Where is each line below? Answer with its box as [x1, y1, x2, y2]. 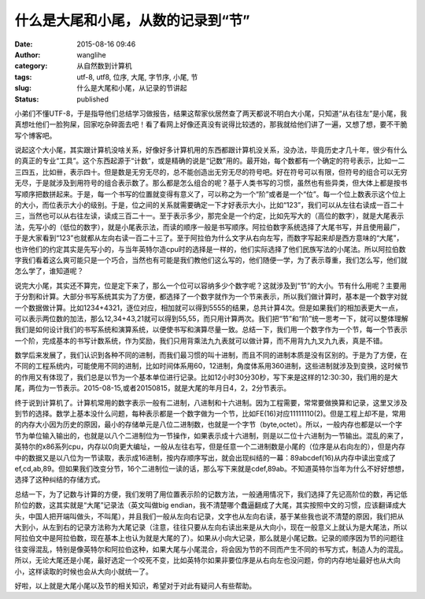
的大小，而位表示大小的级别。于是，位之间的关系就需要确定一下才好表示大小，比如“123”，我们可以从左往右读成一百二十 [14, 201, 405, 210]
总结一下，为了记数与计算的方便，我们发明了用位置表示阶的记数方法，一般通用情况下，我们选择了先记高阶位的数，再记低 [14, 489, 408, 499]
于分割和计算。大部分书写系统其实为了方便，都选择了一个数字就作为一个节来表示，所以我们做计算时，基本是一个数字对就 [14, 292, 408, 301]
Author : [14, 50, 41, 59]
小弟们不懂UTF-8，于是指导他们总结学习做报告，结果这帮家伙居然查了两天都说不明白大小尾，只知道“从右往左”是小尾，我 [14, 109, 408, 118]
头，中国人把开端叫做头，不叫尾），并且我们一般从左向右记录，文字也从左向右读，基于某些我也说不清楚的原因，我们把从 [14, 512, 405, 521]
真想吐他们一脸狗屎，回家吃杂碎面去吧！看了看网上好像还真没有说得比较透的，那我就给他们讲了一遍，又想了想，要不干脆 [14, 120, 408, 129]
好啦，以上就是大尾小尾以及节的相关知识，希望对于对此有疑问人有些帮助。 [14, 581, 256, 590]
